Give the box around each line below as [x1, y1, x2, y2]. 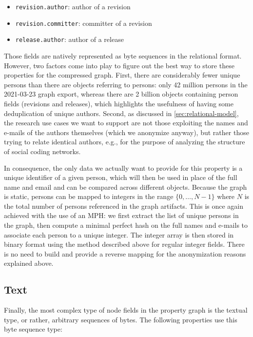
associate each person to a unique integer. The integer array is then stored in [4, 229, 234, 239]
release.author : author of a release [15, 34, 124, 44]
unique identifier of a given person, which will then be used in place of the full [4, 172, 237, 182]
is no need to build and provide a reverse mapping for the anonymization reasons [4, 248, 246, 258]
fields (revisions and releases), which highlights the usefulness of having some [4, 98, 234, 108]
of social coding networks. [4, 146, 81, 156]
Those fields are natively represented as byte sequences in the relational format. [4, 50, 242, 60]
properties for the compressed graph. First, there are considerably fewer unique [4, 70, 240, 80]
